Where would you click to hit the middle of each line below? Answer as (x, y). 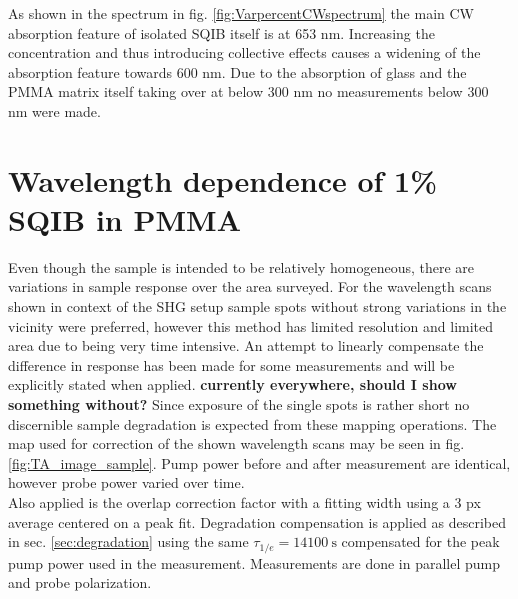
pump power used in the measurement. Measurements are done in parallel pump (254, 562)
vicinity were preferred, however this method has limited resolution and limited (251, 325)
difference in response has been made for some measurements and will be (231, 364)
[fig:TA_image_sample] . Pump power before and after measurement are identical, (259, 462)
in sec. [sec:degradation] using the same (128, 541)
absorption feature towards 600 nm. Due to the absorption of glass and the (237, 71)
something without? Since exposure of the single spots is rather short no (239, 404)
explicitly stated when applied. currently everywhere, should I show (232, 384)
